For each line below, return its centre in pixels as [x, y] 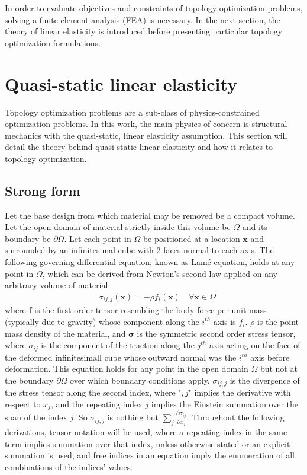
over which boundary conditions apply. [140, 380]
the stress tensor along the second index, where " [93, 392]
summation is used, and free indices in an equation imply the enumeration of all [150, 455]
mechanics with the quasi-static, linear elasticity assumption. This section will [146, 135]
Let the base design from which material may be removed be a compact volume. [150, 215]
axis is [224, 321]
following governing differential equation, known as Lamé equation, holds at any [150, 262]
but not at [279, 369]
